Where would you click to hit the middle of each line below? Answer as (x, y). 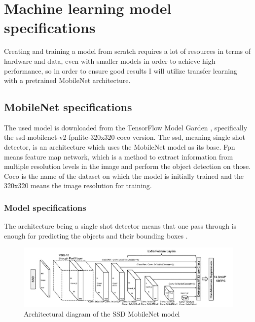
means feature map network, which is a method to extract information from (119, 156)
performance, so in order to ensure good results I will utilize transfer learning (121, 70)
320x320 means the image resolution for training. (78, 185)
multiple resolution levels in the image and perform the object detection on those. (127, 166)
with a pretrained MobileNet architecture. (67, 80)
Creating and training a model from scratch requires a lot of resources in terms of (127, 51)
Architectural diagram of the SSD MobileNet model (102, 313)
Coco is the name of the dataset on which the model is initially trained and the (124, 176)
